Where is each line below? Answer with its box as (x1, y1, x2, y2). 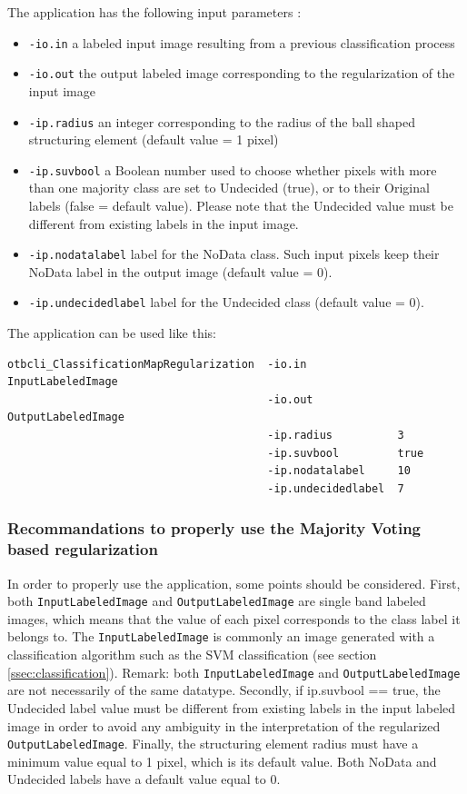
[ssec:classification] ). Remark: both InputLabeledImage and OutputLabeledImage (7, 662, 461, 681)
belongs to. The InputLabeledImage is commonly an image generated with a (7, 627, 435, 646)
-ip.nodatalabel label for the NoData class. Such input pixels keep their (28, 244, 440, 263)
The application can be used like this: (7, 323, 216, 342)
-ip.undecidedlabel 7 (267, 481, 404, 495)
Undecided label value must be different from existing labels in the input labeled (7, 698, 456, 717)
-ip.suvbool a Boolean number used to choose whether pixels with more (28, 160, 437, 179)
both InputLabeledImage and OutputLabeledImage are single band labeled (7, 591, 426, 610)
